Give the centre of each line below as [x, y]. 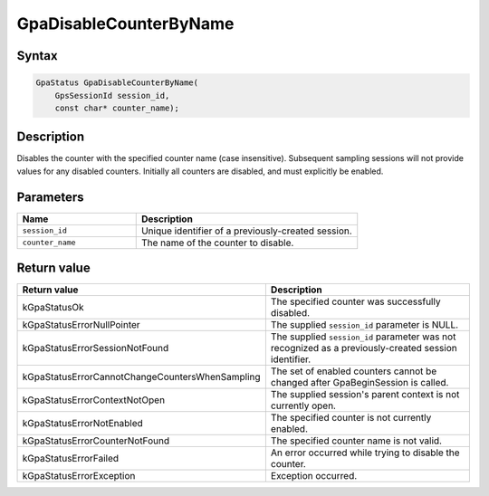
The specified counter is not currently [351, 418]
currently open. [303, 405]
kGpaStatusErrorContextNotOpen [94, 400]
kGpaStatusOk [53, 308]
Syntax [37, 56]
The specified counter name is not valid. [356, 441]
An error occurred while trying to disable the [365, 453]
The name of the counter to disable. [217, 243]
